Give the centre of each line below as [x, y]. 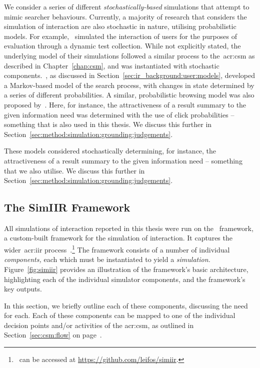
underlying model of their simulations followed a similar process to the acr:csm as [129, 55]
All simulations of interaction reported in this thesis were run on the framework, [129, 228]
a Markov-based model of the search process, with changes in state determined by [129, 85]
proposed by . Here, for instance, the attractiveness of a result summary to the [125, 104]
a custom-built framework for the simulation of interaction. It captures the [118, 238]
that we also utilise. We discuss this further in [74, 170]
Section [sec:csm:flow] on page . [53, 335]
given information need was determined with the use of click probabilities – [119, 114]
